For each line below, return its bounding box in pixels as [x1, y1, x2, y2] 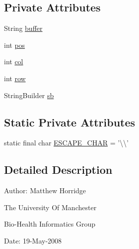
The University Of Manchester [4, 202, 97, 212]
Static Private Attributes [4, 114, 136, 129]
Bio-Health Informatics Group [4, 219, 96, 229]
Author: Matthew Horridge [4, 185, 86, 196]
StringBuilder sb [4, 90, 54, 100]
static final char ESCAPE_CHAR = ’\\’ [4, 137, 129, 148]
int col [4, 56, 23, 67]
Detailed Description [4, 162, 113, 177]
